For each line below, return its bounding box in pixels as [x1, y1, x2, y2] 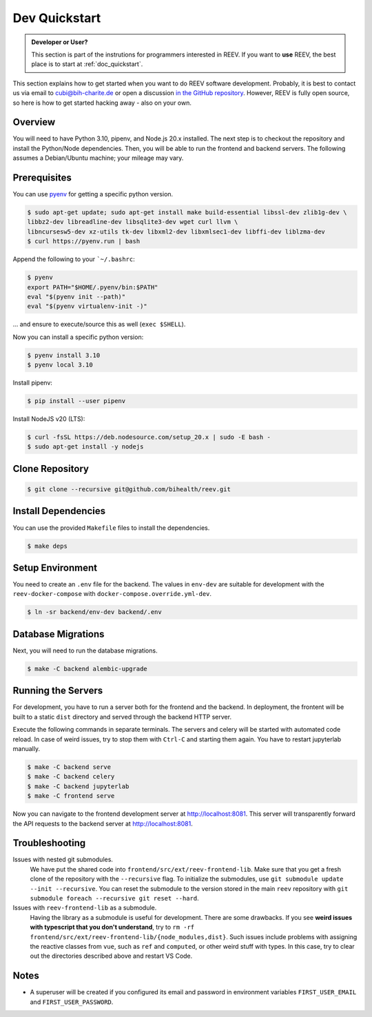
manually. [12, 744, 41, 752]
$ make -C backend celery [27, 772, 115, 781]
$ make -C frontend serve [27, 792, 115, 800]
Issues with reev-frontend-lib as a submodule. [12, 903, 157, 912]
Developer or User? [31, 38, 88, 46]
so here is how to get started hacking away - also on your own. [12, 99, 192, 107]
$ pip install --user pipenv [27, 397, 126, 405]
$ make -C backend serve [27, 763, 112, 771]
